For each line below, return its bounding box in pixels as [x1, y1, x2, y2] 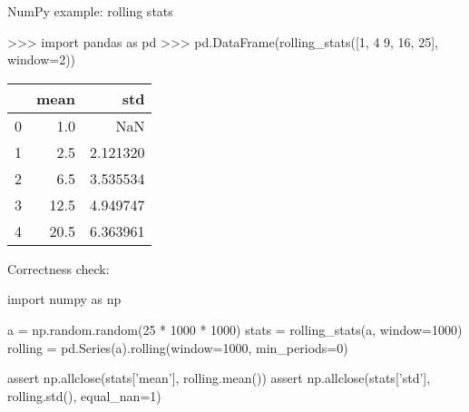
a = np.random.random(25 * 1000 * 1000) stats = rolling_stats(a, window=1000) [7, 319, 463, 338]
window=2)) [7, 50, 76, 69]
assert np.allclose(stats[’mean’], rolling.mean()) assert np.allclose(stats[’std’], [7, 368, 431, 387]
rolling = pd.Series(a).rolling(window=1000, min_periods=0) [7, 338, 348, 357]
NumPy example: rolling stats [7, 2, 173, 20]
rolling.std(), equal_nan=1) [7, 386, 161, 405]
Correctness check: [7, 259, 110, 278]
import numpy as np [7, 289, 122, 309]
